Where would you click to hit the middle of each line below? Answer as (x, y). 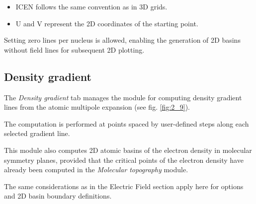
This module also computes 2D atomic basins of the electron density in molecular (128, 150)
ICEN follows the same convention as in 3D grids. (91, 6)
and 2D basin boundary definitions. (58, 196)
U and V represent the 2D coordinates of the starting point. (107, 23)
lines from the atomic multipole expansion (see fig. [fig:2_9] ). (97, 107)
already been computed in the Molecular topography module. (96, 170)
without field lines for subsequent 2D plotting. (74, 49)
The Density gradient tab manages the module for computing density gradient (123, 97)
